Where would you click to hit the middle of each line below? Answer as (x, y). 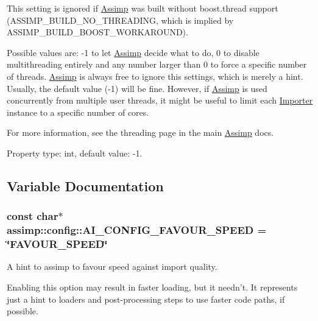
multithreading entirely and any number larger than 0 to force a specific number (157, 64)
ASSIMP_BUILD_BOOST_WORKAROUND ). (97, 32)
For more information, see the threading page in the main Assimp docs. (140, 132)
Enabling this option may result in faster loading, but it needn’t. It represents (152, 287)
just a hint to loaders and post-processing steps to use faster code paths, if (146, 299)
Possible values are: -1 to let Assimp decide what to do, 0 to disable (133, 52)
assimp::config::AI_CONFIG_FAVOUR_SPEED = (137, 230)
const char (33, 216)
